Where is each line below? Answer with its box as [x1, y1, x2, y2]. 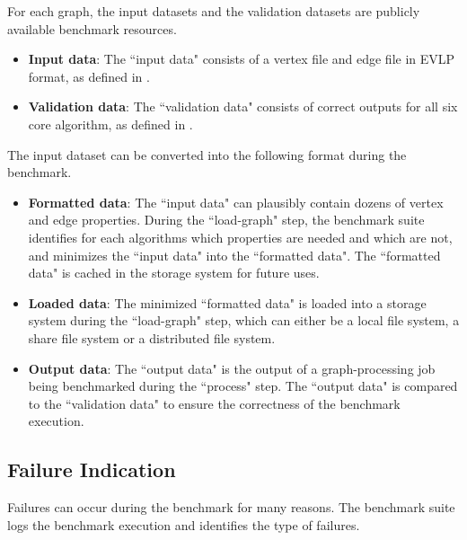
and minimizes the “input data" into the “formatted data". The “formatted [28, 245, 441, 264]
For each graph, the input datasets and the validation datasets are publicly [7, 2, 420, 20]
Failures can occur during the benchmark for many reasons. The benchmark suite [7, 498, 455, 517]
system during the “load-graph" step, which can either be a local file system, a [28, 311, 460, 330]
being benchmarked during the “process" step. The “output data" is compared [28, 376, 458, 395]
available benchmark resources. [7, 19, 177, 38]
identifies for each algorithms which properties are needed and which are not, [28, 227, 453, 246]
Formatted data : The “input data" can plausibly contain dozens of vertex [28, 192, 444, 211]
